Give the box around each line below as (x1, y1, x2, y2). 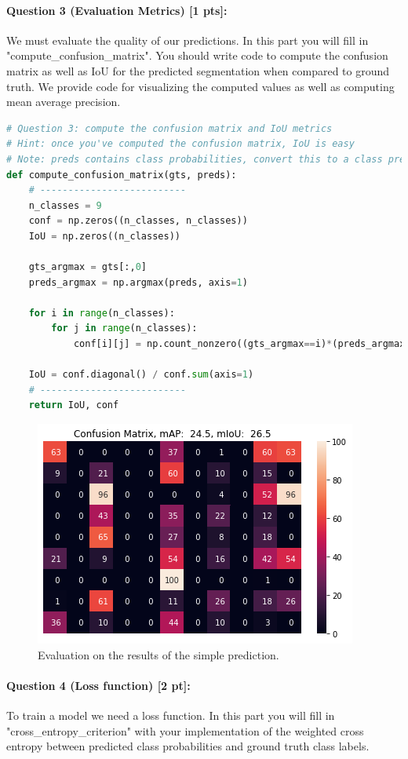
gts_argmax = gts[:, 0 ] (28, 261, 148, 273)
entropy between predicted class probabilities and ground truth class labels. (6, 738, 370, 754)
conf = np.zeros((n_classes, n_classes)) (28, 215, 248, 227)
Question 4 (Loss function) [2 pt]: (6, 677, 191, 693)
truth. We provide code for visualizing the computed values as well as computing (6, 78, 395, 94)
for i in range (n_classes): (28, 307, 175, 319)
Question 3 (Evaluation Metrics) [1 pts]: (6, 2, 228, 18)
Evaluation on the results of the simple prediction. (38, 646, 279, 662)
